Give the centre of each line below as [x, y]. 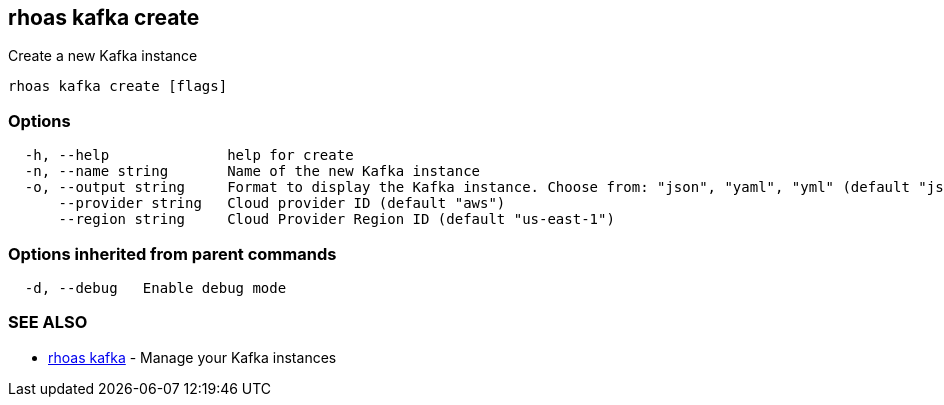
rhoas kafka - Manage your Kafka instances [192, 357]
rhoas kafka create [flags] [118, 86]
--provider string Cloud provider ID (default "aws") [282, 203]
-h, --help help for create [189, 155]
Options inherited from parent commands [172, 253]
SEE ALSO [48, 322]
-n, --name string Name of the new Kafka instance [252, 171]
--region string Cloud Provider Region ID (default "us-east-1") [336, 219]
